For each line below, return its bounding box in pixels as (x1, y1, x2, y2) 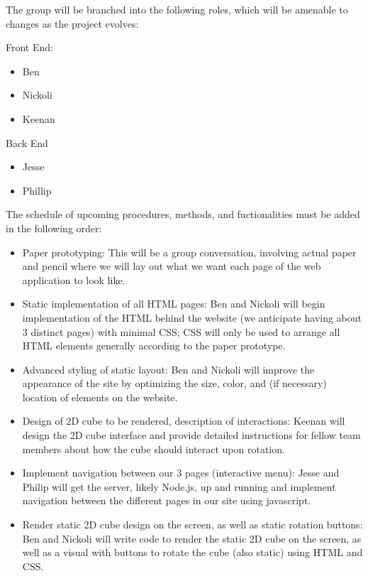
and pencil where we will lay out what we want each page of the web (22, 259, 321, 273)
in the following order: (6, 220, 102, 235)
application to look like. (22, 272, 126, 287)
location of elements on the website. (22, 389, 178, 404)
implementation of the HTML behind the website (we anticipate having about (22, 310, 362, 325)
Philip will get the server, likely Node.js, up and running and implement (22, 479, 336, 494)
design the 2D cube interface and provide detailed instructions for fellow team (22, 428, 361, 442)
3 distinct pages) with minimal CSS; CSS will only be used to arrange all (22, 324, 340, 339)
